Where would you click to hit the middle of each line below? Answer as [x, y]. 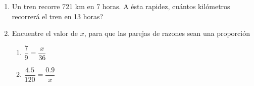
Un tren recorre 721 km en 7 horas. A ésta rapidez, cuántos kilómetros [121, 6]
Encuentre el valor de [45, 33]
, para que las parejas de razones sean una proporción [167, 33]
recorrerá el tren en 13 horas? [58, 16]
